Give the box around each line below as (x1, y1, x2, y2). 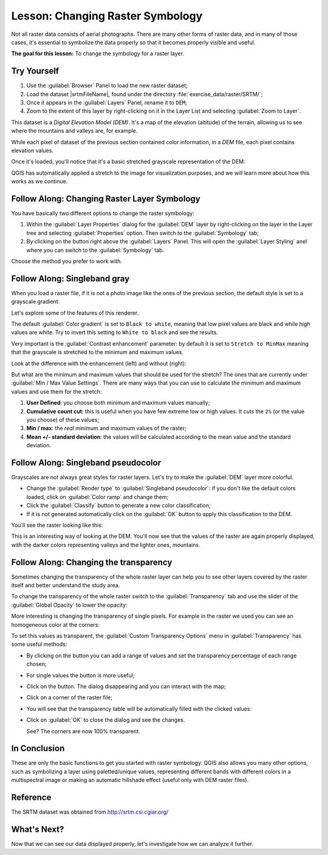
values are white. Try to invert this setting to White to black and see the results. (11, 329, 218, 336)
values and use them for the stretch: (11, 388, 102, 395)
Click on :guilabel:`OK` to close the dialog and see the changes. (26, 716, 185, 724)
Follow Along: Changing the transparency (11, 557, 173, 567)
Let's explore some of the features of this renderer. (11, 309, 139, 316)
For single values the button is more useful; (26, 671, 135, 679)
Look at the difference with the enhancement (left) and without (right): (11, 360, 186, 367)
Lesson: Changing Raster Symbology (11, 9, 203, 23)
